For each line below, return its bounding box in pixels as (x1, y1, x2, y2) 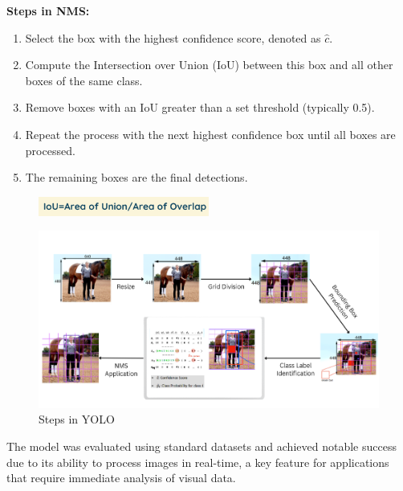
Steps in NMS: (6, 2, 90, 18)
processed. (25, 141, 75, 158)
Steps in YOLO (39, 411, 115, 428)
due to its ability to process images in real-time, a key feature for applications (6, 453, 389, 470)
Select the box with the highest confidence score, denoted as (25, 29, 321, 46)
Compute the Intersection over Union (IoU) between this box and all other (25, 56, 393, 73)
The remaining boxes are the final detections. (25, 169, 248, 186)
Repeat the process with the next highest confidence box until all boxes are (25, 125, 396, 142)
